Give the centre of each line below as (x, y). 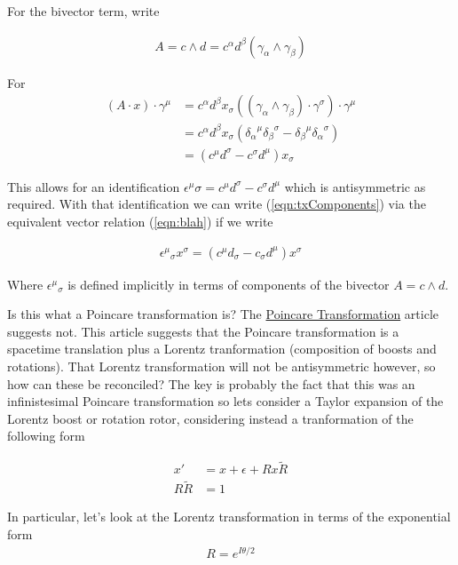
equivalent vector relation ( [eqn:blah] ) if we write (140, 221)
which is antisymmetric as (355, 186)
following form (46, 436)
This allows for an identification (94, 186)
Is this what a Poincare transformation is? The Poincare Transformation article (223, 314)
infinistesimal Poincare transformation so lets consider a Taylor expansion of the (225, 401)
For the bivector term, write (83, 11)
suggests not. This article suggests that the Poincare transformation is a (203, 331)
